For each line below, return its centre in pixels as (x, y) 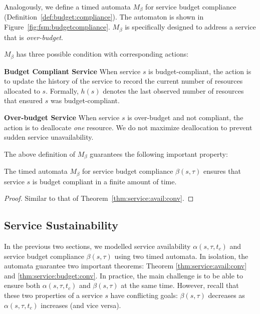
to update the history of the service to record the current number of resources (123, 81)
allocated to (22, 90)
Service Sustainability (61, 225)
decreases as (226, 295)
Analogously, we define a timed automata (67, 7)
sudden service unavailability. (49, 137)
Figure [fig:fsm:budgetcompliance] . (57, 27)
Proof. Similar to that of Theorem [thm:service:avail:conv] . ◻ (99, 198)
